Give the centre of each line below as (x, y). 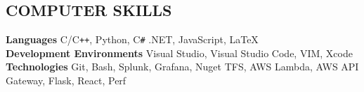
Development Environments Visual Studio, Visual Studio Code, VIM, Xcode (179, 53)
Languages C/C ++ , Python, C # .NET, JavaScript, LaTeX (132, 39)
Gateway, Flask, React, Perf (66, 80)
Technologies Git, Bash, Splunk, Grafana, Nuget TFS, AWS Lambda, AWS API (182, 67)
